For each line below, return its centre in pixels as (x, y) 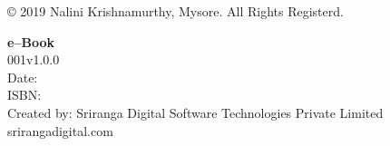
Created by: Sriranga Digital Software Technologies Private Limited (195, 112)
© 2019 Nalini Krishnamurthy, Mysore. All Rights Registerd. (175, 11)
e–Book (31, 41)
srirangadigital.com (60, 130)
